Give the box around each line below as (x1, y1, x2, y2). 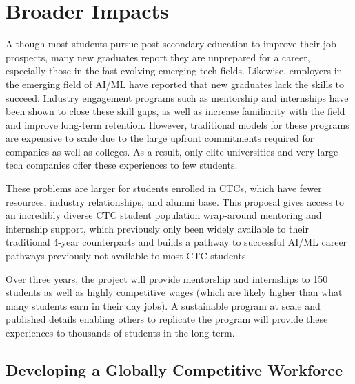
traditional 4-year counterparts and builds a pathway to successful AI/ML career (6, 235, 347, 249)
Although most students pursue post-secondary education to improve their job (6, 36, 336, 51)
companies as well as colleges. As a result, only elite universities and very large (6, 144, 338, 158)
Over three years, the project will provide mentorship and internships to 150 (6, 271, 328, 286)
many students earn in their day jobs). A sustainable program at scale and (6, 298, 321, 312)
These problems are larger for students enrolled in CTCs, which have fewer (6, 181, 322, 195)
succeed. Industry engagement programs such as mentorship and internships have (6, 90, 349, 105)
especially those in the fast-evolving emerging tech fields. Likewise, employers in (6, 63, 343, 78)
